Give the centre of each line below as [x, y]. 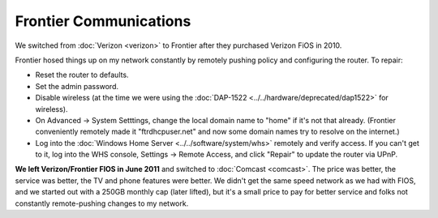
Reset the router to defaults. [82, 75]
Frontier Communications [103, 21]
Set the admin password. [77, 86]
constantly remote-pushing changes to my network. [102, 203]
